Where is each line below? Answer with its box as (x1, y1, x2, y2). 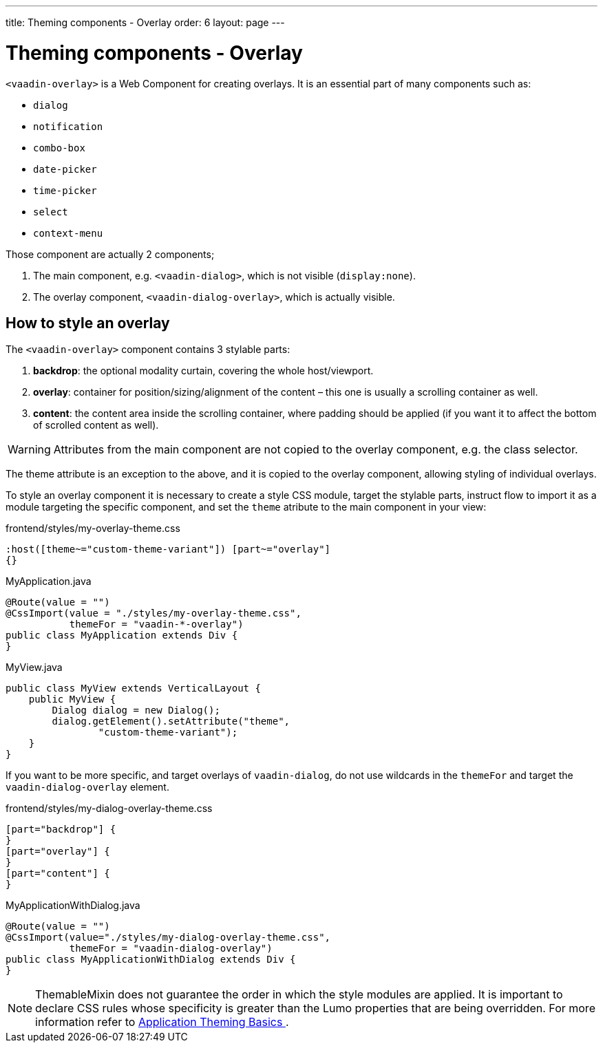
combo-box (33, 142, 85, 153)
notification (33, 120, 103, 132)
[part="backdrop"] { (6, 824, 116, 835)
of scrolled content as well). (33, 419, 159, 431)
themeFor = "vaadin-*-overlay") (69, 619, 244, 630)
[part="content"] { (6, 868, 110, 879)
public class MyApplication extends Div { (6, 630, 238, 641)
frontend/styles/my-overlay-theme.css (6, 522, 180, 535)
